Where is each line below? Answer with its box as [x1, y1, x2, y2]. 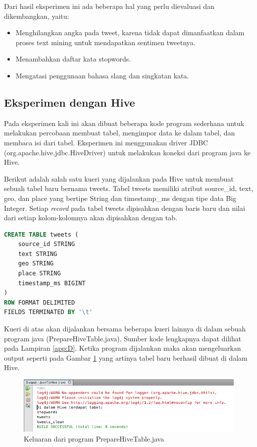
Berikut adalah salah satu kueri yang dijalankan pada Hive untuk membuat [4, 173, 234, 184]
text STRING [18, 250, 57, 257]
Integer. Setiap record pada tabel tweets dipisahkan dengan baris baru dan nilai [4, 202, 245, 213]
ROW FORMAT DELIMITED [4, 299, 75, 306]
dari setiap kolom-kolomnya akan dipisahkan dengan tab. [4, 212, 177, 223]
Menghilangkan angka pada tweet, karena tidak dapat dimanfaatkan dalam [15, 27, 245, 38]
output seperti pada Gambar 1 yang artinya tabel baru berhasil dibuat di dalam [4, 352, 248, 363]
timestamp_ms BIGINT [18, 279, 86, 287]
